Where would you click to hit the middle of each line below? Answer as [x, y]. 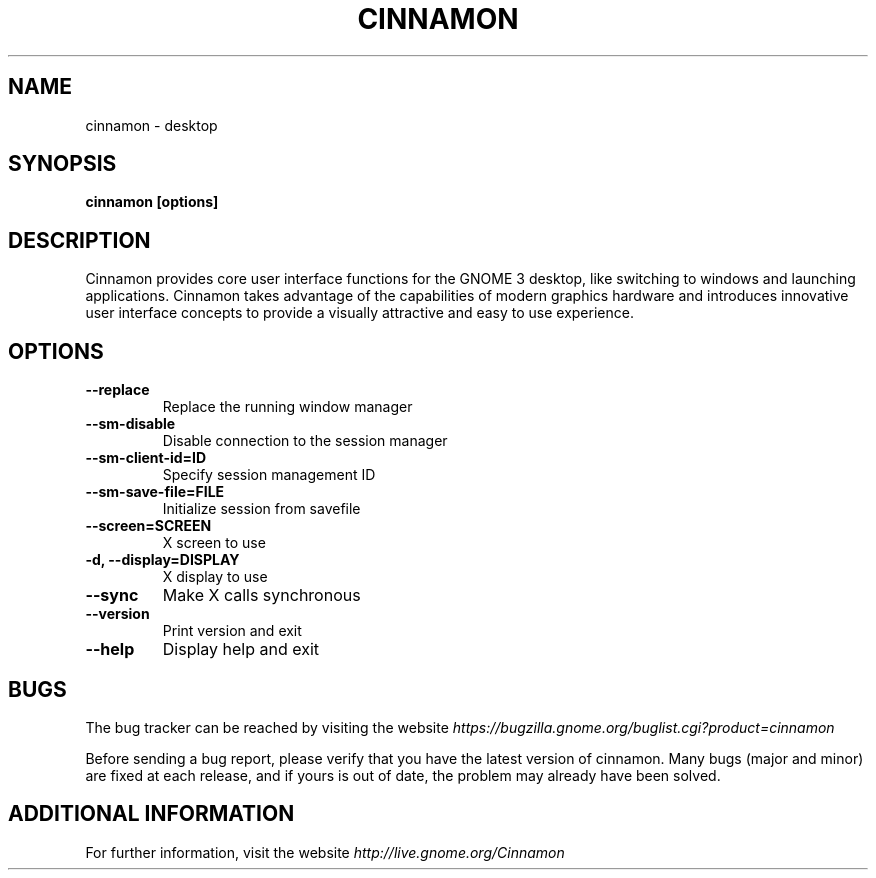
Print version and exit [232, 631]
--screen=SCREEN [148, 526]
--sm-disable [130, 424]
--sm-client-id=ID [146, 458]
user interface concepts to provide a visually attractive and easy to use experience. [359, 313]
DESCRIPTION [79, 240]
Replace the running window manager [287, 407]
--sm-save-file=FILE [155, 492]
